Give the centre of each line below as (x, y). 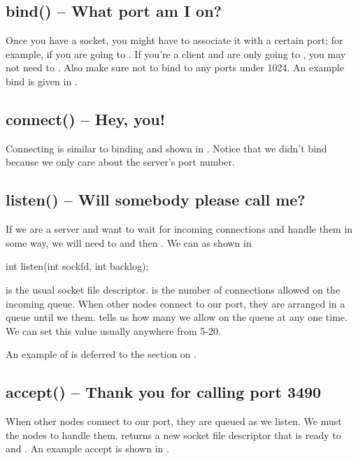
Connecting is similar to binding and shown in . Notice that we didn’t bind (166, 148)
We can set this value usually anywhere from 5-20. (113, 330)
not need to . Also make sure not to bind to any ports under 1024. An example (175, 67)
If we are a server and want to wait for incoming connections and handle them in (179, 229)
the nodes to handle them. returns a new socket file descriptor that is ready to (173, 434)
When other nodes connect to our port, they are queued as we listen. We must (174, 421)
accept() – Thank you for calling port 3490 (164, 392)
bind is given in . (42, 81)
